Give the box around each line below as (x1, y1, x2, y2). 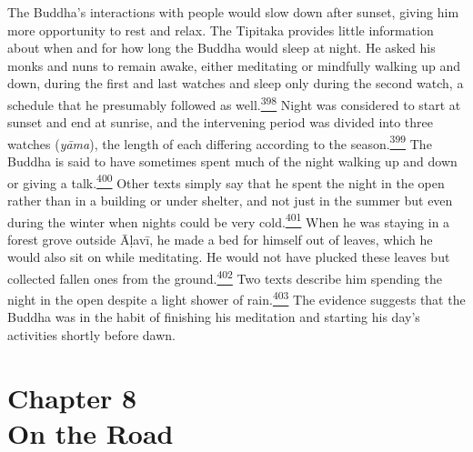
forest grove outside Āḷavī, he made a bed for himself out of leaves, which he (7, 229, 433, 248)
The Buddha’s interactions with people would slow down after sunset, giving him (7, 3, 459, 21)
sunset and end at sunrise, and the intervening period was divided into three (7, 113, 434, 132)
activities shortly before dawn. (7, 326, 176, 345)
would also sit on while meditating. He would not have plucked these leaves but (7, 247, 450, 266)
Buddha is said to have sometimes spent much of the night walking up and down (7, 152, 458, 171)
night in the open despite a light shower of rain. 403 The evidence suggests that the (7, 287, 466, 308)
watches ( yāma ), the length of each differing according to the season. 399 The (7, 131, 432, 153)
